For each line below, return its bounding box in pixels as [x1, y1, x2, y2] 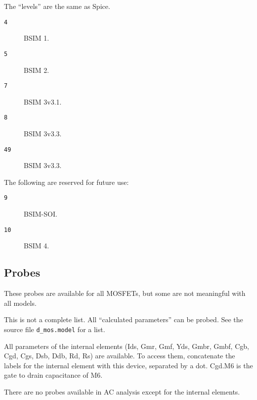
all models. [4, 297, 37, 308]
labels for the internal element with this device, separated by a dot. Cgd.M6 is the [4, 360, 253, 370]
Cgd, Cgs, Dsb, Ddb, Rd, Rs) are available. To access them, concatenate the [4, 350, 235, 361]
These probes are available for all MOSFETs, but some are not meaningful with [4, 288, 246, 298]
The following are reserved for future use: [4, 176, 129, 187]
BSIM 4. [24, 240, 49, 251]
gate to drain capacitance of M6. [4, 370, 103, 380]
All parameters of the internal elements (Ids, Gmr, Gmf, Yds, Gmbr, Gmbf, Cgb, [4, 341, 249, 351]
